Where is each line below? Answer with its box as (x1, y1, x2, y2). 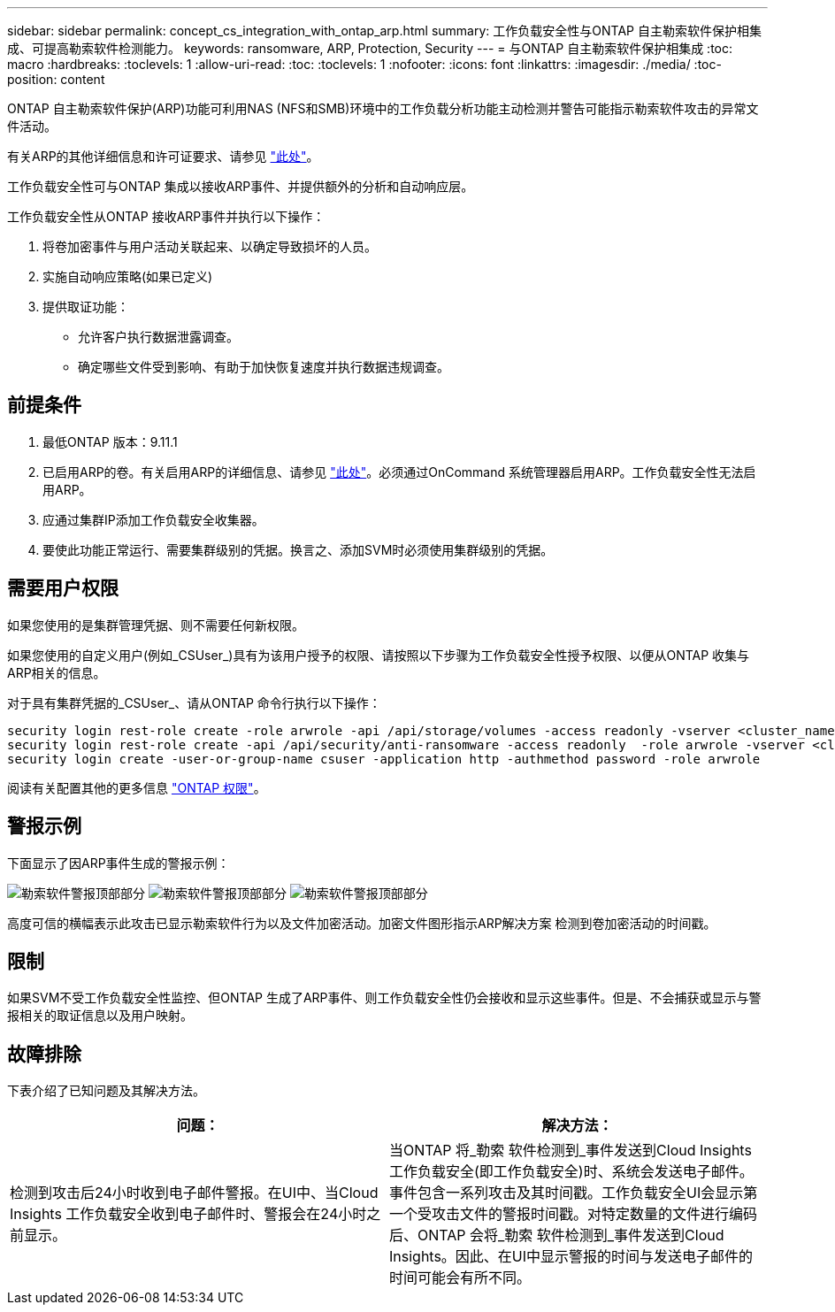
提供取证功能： (42, 299, 129, 314)
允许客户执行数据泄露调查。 (78, 329, 239, 344)
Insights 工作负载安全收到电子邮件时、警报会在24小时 (10, 1205, 367, 1224)
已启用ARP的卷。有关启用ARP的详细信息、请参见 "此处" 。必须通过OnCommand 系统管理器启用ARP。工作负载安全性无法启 (42, 464, 756, 480)
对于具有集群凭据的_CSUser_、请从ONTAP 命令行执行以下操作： (7, 694, 381, 710)
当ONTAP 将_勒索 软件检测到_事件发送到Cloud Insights (389, 1141, 752, 1160)
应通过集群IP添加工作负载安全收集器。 (42, 511, 264, 527)
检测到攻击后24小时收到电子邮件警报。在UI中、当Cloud (10, 1184, 379, 1202)
